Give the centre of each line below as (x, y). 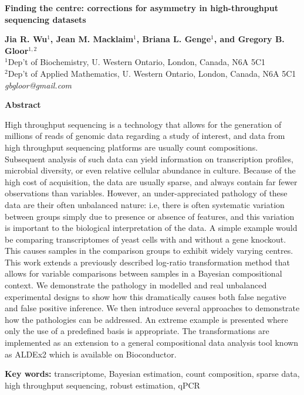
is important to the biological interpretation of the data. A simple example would (151, 228)
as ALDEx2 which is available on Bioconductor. (91, 354)
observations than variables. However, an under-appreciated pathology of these (146, 193)
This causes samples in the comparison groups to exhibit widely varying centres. (149, 251)
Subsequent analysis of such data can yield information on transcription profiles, (149, 159)
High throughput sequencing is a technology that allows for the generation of (143, 124)
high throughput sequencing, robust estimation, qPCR (102, 385)
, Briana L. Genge (174, 39)
